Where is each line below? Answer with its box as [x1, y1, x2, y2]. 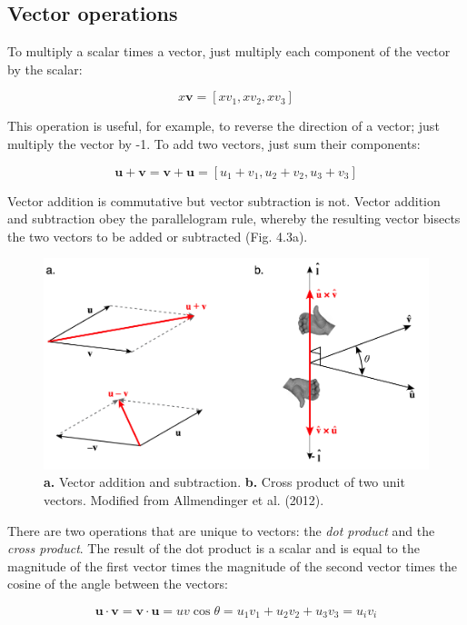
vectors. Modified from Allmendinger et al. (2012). [44, 491, 324, 510]
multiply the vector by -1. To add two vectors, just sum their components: [7, 134, 421, 153]
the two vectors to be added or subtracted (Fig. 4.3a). [7, 226, 308, 245]
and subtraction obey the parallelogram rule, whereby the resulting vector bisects [7, 209, 461, 228]
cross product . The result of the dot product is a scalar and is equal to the [7, 539, 420, 558]
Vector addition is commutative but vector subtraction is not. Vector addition [7, 191, 441, 210]
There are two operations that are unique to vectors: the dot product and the [7, 521, 435, 540]
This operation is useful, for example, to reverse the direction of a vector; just [7, 116, 440, 135]
